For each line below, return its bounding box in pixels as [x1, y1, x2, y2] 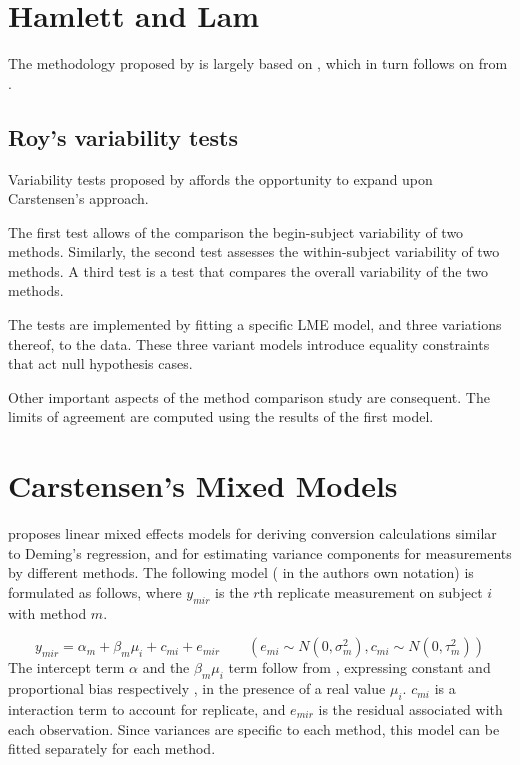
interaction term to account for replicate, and [8, 698, 286, 719]
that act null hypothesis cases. [8, 353, 193, 374]
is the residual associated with [318, 698, 503, 719]
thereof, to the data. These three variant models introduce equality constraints [8, 333, 490, 354]
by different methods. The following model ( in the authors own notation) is [8, 562, 474, 583]
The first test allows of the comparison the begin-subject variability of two [8, 221, 464, 242]
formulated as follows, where [8, 581, 182, 602]
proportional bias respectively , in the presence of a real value [8, 678, 386, 699]
